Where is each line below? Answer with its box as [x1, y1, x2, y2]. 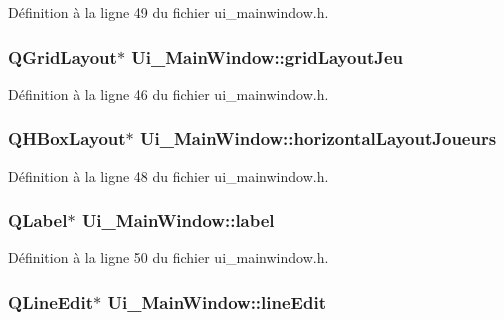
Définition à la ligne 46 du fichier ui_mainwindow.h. [8, 83, 329, 104]
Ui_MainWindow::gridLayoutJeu [131, 44, 403, 69]
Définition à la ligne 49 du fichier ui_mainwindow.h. [8, 2, 329, 22]
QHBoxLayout [8, 126, 126, 151]
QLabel [8, 208, 68, 233]
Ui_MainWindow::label [81, 208, 275, 233]
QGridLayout [8, 44, 117, 69]
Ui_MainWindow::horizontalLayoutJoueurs [140, 126, 497, 151]
